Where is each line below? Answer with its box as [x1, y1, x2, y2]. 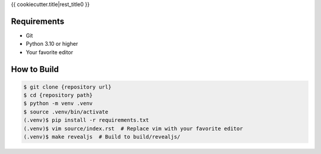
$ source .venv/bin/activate [23, 108, 109, 115]
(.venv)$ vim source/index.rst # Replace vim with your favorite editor [23, 125, 243, 132]
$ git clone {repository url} [23, 83, 112, 90]
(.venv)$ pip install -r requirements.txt [23, 117, 149, 124]
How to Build [11, 64, 59, 74]
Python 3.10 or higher [26, 40, 78, 48]
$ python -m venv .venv [23, 100, 93, 107]
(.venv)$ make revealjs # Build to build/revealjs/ [23, 134, 181, 140]
